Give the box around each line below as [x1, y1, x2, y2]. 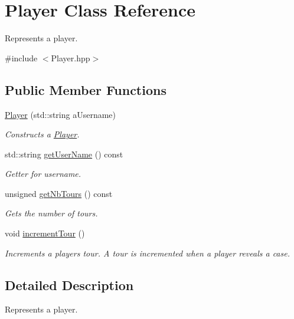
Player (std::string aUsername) [5, 108, 116, 120]
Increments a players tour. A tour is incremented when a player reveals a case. [5, 246, 290, 259]
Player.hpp [51, 51, 90, 64]
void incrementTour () [5, 227, 85, 239]
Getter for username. [5, 167, 81, 180]
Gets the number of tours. [5, 207, 98, 219]
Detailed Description [5, 275, 134, 294]
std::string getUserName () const [5, 147, 123, 160]
